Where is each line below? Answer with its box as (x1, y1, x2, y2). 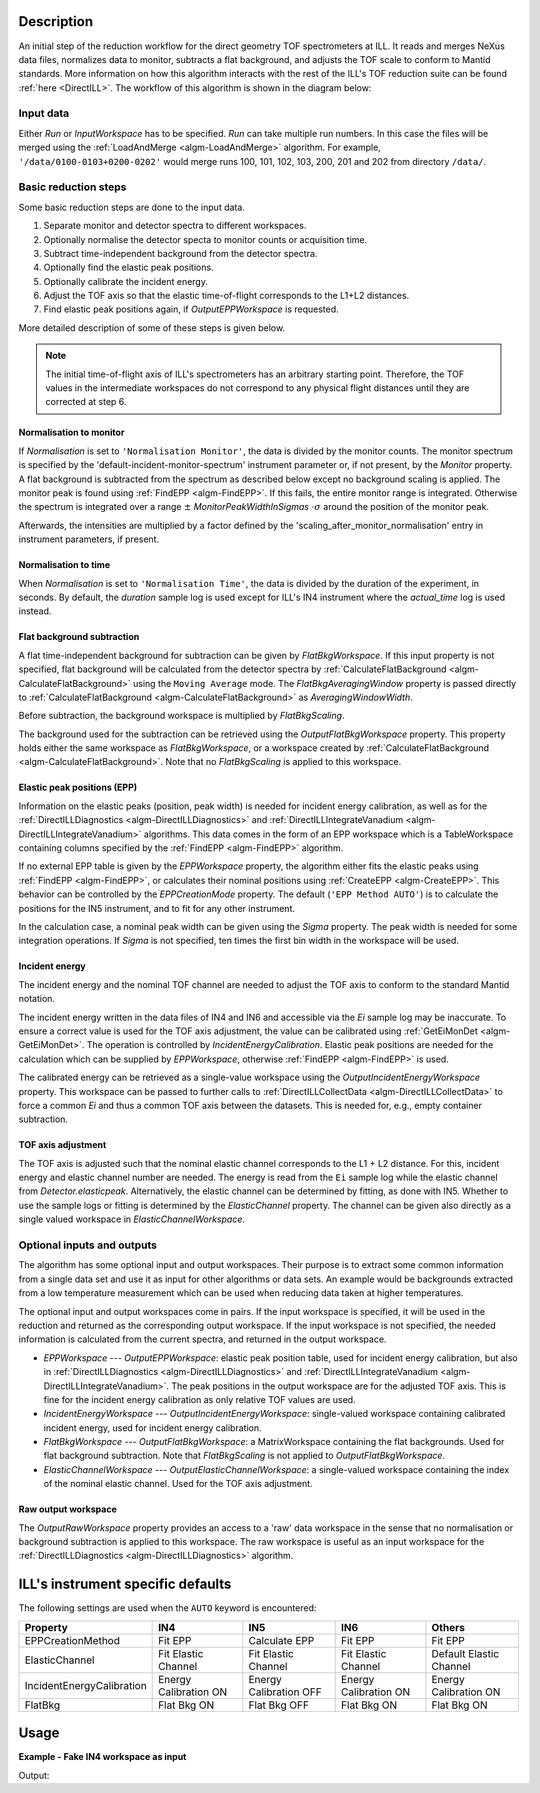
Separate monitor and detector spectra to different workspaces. (43, 220, 307, 232)
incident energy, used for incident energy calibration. (43, 1421, 262, 1434)
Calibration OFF (248, 1685, 322, 1699)
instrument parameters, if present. (18, 533, 160, 545)
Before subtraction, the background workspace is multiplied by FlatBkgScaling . (18, 710, 345, 722)
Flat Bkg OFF (248, 1698, 310, 1712)
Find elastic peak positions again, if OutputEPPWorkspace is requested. (43, 303, 339, 315)
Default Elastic (431, 1646, 500, 1660)
